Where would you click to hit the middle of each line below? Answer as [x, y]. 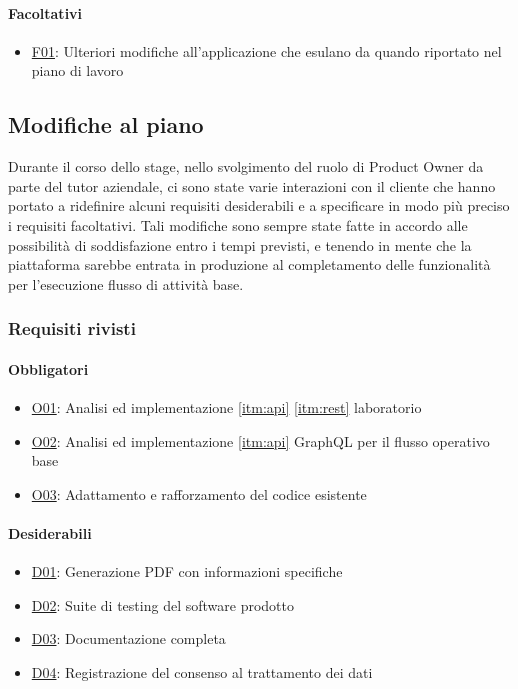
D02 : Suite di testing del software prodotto [162, 604]
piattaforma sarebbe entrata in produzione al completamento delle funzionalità [249, 264]
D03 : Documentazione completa [128, 638]
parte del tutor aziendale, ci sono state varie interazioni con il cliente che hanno [252, 185]
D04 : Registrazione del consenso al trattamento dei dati [202, 671]
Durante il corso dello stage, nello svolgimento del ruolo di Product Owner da [246, 166]
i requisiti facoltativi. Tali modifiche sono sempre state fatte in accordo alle [238, 224]
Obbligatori [48, 368]
